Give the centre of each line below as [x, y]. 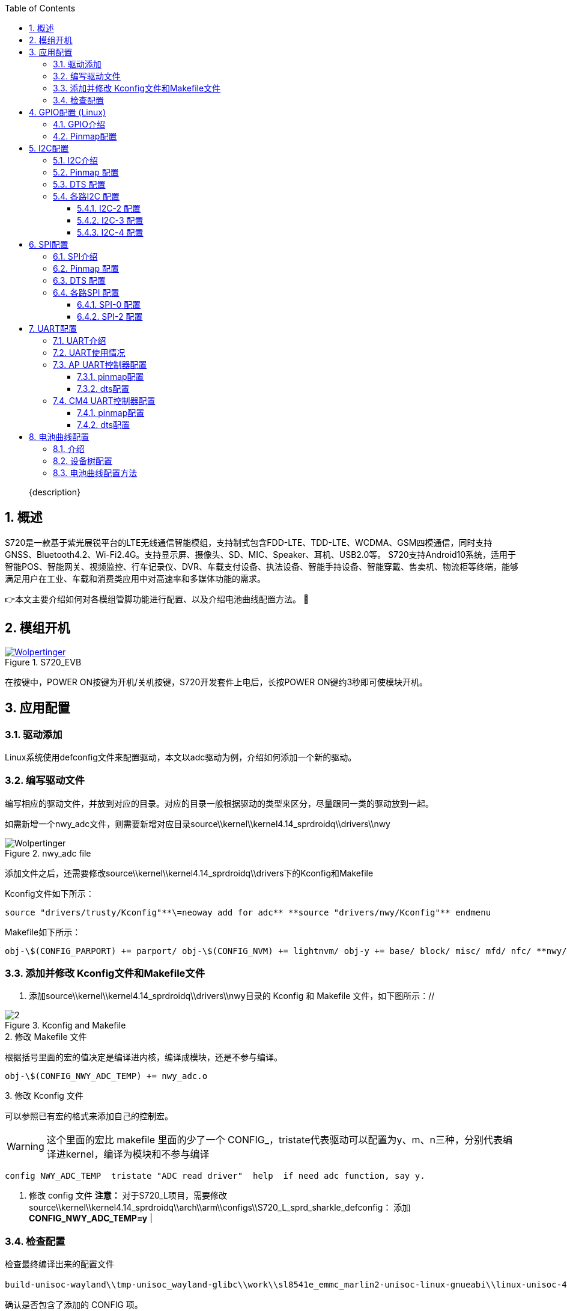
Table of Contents [40, 8]
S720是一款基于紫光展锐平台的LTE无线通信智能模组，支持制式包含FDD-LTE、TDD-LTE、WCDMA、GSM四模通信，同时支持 [249, 542]
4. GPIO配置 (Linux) [68, 112]
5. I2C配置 [49, 148]
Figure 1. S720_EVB [43, 662]
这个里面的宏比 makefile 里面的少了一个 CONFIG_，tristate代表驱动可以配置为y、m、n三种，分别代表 [274, 1140]
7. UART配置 [53, 329]
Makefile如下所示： [43, 932]
